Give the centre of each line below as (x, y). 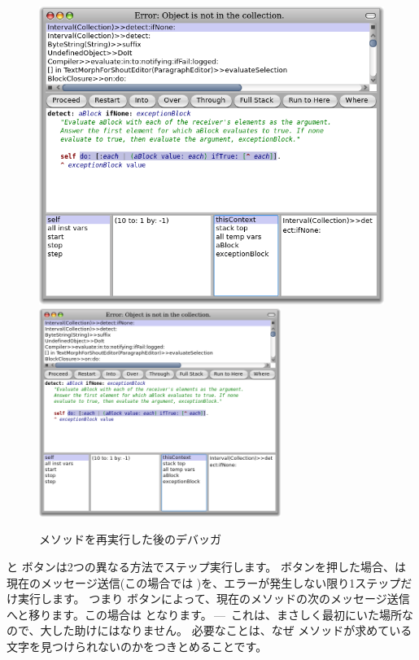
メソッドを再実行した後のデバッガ (130, 539)
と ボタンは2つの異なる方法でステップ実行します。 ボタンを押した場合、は (206, 567)
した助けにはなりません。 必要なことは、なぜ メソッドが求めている (232, 630)
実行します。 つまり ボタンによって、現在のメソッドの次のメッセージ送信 (214, 599)
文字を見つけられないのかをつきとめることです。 (137, 647)
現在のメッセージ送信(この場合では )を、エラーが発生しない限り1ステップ (204, 582)
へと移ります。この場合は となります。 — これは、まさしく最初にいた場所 (205, 614)
